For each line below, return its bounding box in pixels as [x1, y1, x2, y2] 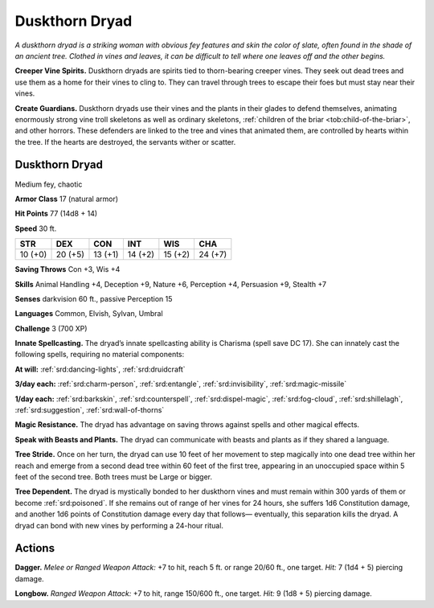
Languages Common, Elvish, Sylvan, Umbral [14, 309, 164, 318]
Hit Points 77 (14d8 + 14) [14, 209, 98, 219]
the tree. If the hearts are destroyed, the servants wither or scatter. [14, 137, 236, 146]
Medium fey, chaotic [14, 179, 83, 189]
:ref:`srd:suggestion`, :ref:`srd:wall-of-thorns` [14, 405, 165, 415]
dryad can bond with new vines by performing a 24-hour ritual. [14, 520, 224, 530]
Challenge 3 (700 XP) [14, 323, 88, 333]
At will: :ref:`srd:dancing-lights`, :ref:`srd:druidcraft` [14, 364, 186, 374]
